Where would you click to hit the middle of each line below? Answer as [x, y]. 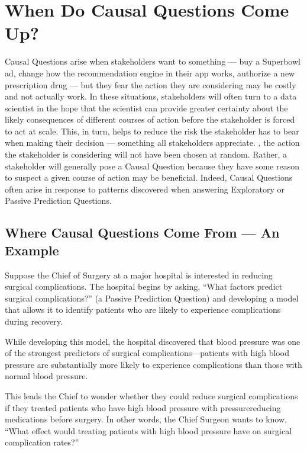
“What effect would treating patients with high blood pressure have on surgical [148, 430]
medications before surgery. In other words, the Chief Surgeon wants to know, [146, 419]
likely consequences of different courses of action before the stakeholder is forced [150, 119]
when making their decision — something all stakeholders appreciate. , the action [152, 142]
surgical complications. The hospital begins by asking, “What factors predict [144, 286]
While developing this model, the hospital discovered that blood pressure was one [153, 341]
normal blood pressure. [46, 376]
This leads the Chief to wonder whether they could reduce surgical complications [151, 395]
